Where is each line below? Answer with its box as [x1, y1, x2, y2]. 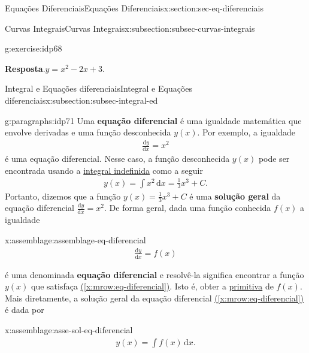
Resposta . [5, 62, 46, 74]
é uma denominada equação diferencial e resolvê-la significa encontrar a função [5, 268, 304, 280]
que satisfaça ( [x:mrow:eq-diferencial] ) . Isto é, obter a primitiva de [31, 280, 274, 292]
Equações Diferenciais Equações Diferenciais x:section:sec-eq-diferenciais [5, 2, 263, 14]
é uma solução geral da [189, 189, 281, 202]
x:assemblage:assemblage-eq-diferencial [5, 233, 146, 246]
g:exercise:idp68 [5, 42, 62, 55]
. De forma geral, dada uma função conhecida [104, 201, 271, 214]
